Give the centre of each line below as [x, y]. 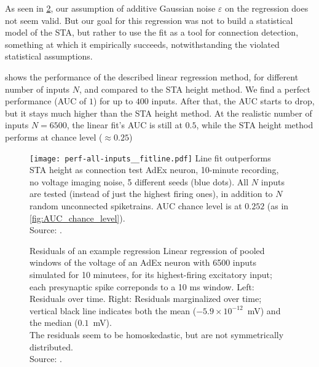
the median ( [54, 323]
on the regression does [266, 8]
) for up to [113, 101]
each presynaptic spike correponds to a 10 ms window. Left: [142, 286]
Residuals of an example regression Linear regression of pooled [147, 250]
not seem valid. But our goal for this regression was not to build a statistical [149, 20]
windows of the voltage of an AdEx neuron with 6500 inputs [143, 262]
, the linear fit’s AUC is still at [124, 125]
